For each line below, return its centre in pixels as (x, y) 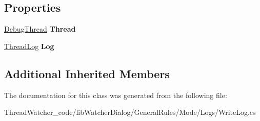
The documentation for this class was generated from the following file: (116, 95)
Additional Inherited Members (87, 73)
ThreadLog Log (29, 46)
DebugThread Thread (40, 29)
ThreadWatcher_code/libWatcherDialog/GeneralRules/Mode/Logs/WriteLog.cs (130, 112)
